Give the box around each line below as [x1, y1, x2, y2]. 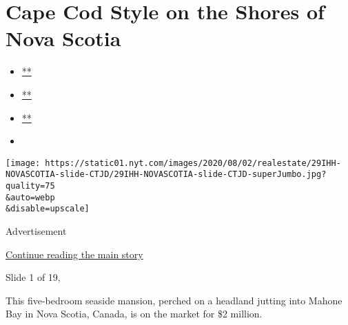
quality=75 [6, 181, 55, 191]
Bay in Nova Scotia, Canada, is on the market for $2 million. [6, 306, 263, 321]
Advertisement [6, 223, 67, 238]
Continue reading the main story [6, 247, 143, 261]
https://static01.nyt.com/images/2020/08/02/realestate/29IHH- [45, 158, 341, 168]
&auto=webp [6, 192, 55, 202]
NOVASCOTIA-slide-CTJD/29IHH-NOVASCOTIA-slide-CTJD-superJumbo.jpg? [6, 169, 327, 180]
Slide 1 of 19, [6, 270, 61, 284]
